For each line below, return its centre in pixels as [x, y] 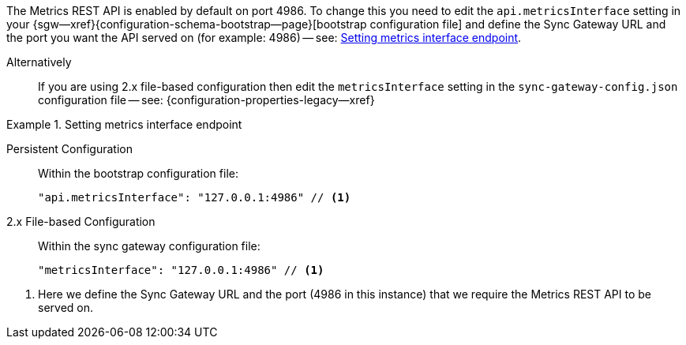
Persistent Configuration [69, 149]
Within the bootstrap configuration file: [138, 173]
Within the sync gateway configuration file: [149, 246]
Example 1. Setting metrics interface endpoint [124, 124]
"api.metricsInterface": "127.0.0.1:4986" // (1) [195, 197]
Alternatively [39, 62]
